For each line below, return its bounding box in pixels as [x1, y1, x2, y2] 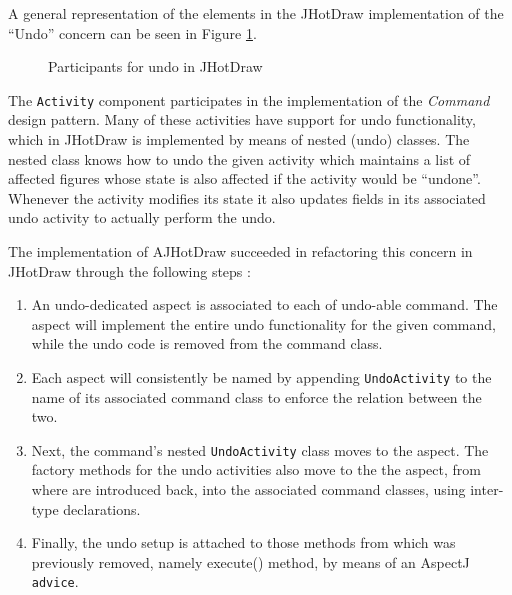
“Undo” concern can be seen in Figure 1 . [8, 22, 257, 43]
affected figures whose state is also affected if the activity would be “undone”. [8, 168, 481, 189]
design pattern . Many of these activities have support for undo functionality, [8, 109, 476, 130]
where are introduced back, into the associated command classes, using [31, 479, 466, 500]
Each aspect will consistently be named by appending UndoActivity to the [31, 366, 492, 387]
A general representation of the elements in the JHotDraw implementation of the [8, 3, 504, 23]
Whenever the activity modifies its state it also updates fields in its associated [8, 187, 486, 208]
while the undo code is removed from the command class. [31, 333, 383, 354]
